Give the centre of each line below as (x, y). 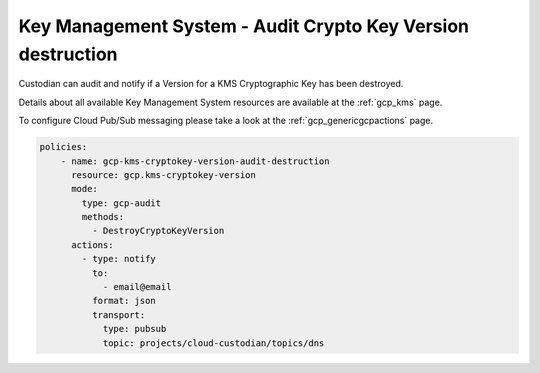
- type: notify (119, 259)
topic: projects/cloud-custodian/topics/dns (213, 343)
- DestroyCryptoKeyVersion (158, 231)
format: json (124, 301)
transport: (118, 314)
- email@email (137, 287)
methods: (103, 217)
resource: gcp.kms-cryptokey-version (164, 174)
